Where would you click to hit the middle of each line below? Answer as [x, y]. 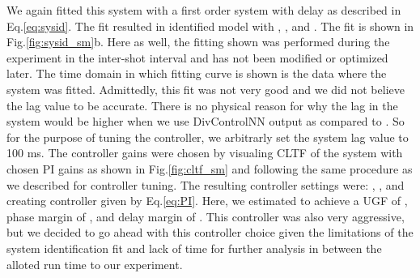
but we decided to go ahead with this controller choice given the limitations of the [210, 232]
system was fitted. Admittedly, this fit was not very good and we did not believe [206, 89]
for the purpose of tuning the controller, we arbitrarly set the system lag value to [208, 137]
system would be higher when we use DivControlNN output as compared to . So [206, 121]
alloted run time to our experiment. [95, 264]
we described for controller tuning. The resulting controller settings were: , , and [206, 184]
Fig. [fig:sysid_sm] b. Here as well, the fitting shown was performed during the [198, 42]
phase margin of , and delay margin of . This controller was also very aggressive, [206, 216]
